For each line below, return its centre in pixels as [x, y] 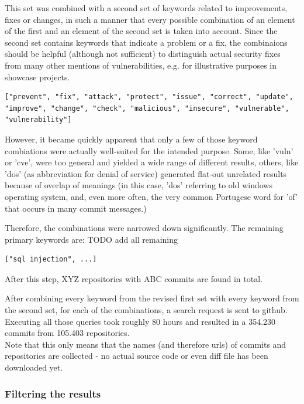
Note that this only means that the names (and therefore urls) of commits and [146, 344]
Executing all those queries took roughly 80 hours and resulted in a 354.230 [140, 321]
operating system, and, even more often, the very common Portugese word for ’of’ [151, 196]
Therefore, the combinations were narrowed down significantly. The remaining [144, 228]
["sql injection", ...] [51, 259]
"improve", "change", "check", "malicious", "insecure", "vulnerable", [147, 108]
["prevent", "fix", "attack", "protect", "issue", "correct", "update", [149, 97]
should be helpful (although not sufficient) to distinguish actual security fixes [143, 54]
